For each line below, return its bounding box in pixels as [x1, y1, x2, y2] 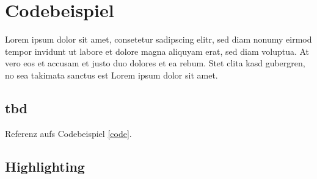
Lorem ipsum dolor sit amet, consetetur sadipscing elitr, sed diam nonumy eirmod [5, 33, 312, 46]
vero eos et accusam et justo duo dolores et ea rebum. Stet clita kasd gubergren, [5, 57, 305, 69]
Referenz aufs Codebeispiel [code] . [5, 127, 132, 139]
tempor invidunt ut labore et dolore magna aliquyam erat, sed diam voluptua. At [5, 44, 310, 57]
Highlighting [5, 156, 85, 175]
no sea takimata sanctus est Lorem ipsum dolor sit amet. [5, 68, 218, 81]
